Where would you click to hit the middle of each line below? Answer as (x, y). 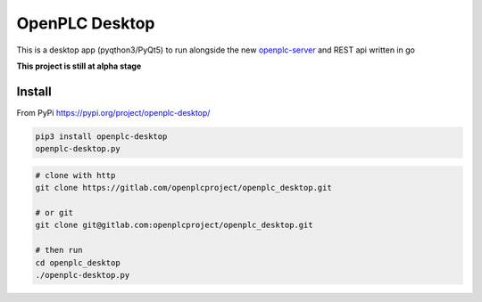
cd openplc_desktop (78, 262)
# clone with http (75, 175)
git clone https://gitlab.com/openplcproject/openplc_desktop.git (183, 188)
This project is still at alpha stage (79, 66)
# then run (59, 250)
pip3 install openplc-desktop (101, 136)
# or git (54, 212)
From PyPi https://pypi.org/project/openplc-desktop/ (113, 112)
